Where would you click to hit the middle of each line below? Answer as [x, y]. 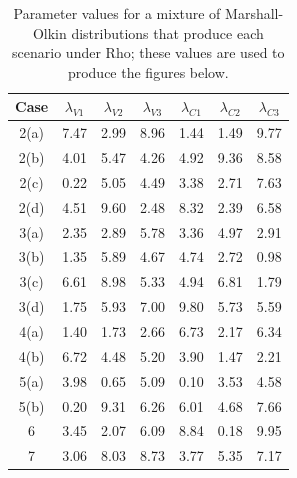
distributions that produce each [167, 32]
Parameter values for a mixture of [117, 13]
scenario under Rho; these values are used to [148, 52]
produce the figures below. [148, 71]
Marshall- [254, 13]
